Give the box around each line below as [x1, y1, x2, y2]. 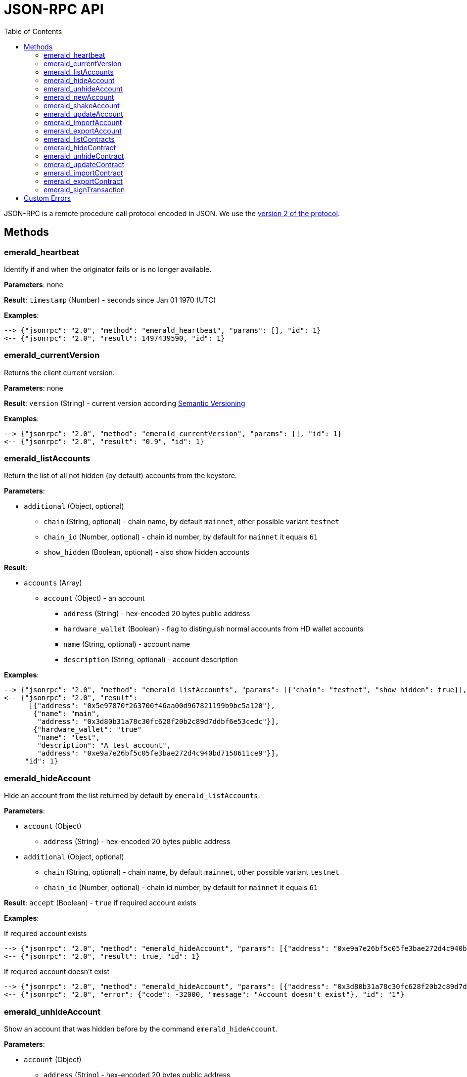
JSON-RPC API [4, 1, 104, 18]
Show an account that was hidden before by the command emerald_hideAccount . [4, 1024, 278, 1033]
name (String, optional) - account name [63, 640, 190, 649]
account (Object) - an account [44, 594, 145, 603]
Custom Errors [24, 193, 71, 202]
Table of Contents [4, 27, 62, 36]
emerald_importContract [44, 168, 123, 177]
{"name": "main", [33, 710, 100, 718]
